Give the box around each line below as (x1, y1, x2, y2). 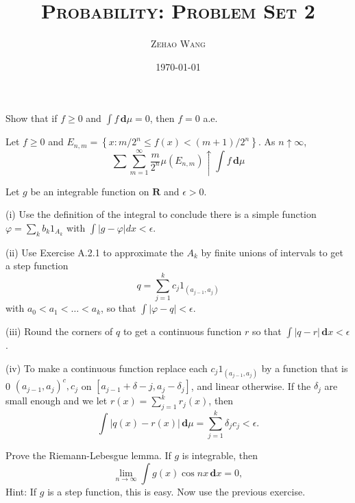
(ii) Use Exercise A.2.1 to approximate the (5, 245, 184, 259)
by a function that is (261, 360, 348, 375)
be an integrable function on (30, 184, 149, 198)
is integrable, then (182, 448, 258, 463)
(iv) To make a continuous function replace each (5, 360, 208, 375)
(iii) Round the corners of (5, 324, 113, 339)
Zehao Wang (151, 36, 206, 51)
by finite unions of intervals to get (201, 245, 344, 259)
